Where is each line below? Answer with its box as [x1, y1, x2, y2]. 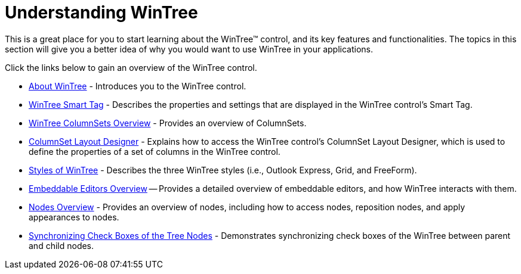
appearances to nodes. [29, 211, 119, 222]
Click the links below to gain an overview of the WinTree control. [5, 62, 257, 73]
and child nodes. [29, 240, 94, 251]
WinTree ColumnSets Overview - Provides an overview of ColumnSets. [29, 117, 307, 128]
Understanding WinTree [5, 2, 198, 23]
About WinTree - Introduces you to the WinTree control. [29, 80, 246, 91]
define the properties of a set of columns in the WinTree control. [29, 146, 280, 157]
